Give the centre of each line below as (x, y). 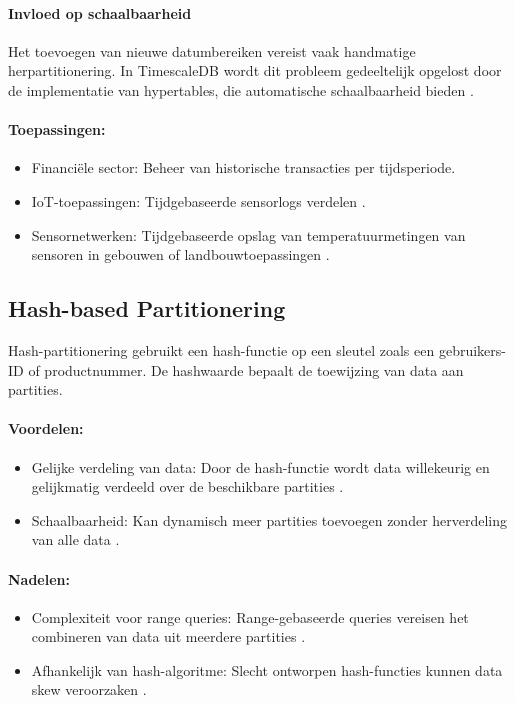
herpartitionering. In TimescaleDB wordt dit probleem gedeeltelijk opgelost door (255, 70)
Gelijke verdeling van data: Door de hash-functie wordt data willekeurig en (260, 466)
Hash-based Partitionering (147, 308)
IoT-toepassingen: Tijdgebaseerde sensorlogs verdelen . (198, 200)
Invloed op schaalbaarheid (100, 12)
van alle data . (75, 539)
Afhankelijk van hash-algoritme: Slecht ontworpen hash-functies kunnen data (267, 669)
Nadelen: (39, 578)
